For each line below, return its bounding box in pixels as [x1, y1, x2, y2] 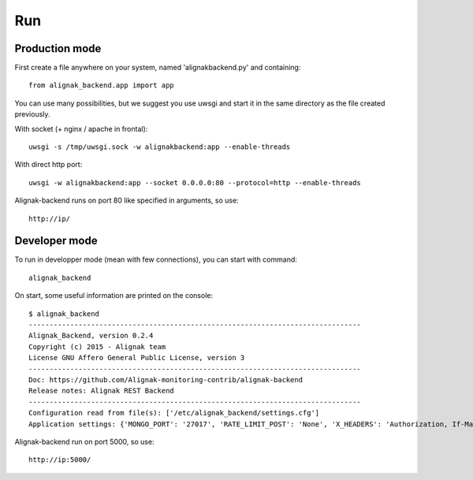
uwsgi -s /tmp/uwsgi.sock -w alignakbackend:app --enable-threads [28, 143, 291, 151]
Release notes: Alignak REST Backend [28, 386, 175, 396]
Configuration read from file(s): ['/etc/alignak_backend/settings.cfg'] [28, 408, 320, 418]
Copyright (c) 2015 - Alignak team [28, 342, 166, 351]
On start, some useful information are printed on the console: [14, 291, 213, 300]
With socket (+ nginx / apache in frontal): [14, 124, 148, 133]
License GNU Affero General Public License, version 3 [28, 353, 245, 363]
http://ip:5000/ [28, 456, 91, 464]
